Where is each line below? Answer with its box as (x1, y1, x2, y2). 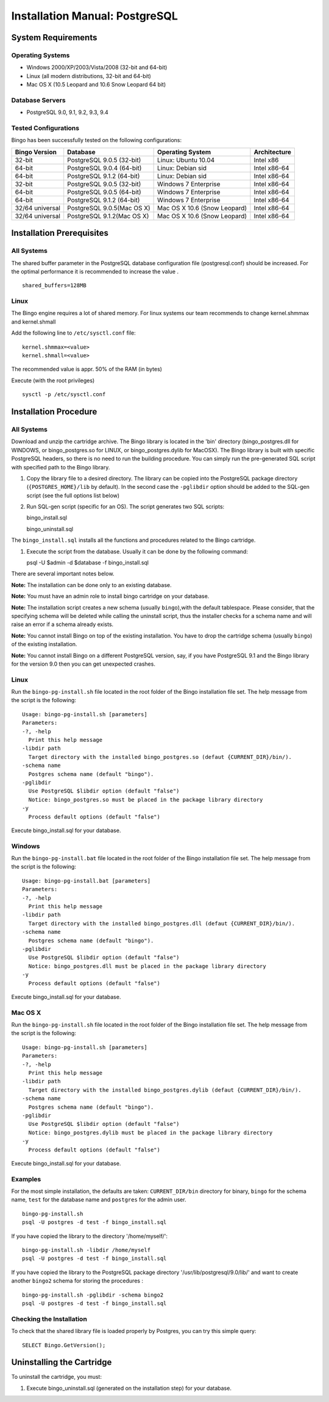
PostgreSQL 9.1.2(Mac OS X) (67, 212, 149, 220)
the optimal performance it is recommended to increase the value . (11, 268, 179, 275)
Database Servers (11, 96, 66, 104)
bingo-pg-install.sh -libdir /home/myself (22, 1247, 151, 1254)
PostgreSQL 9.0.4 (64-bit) (67, 163, 142, 172)
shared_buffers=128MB (22, 282, 87, 289)
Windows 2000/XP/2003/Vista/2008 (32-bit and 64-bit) (26, 64, 168, 71)
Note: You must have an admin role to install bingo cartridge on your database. (11, 592, 210, 600)
